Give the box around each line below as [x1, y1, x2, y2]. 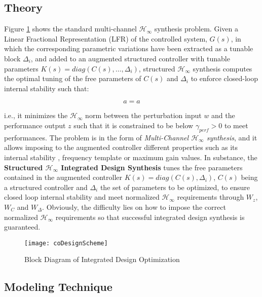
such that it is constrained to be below [73, 120, 194, 130]
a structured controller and [4, 181, 88, 192]
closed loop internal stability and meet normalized [4, 192, 160, 202]
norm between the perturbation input [85, 110, 202, 121]
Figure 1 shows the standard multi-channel [4, 23, 137, 34]
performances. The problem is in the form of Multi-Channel [4, 132, 189, 142]
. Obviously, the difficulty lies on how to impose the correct [42, 201, 226, 212]
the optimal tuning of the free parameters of [4, 73, 141, 84]
